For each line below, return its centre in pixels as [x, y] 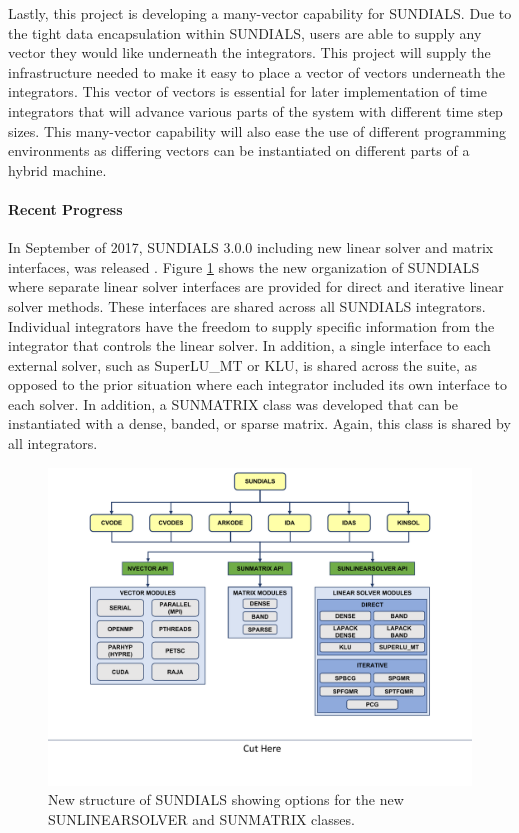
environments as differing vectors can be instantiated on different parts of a [239, 150]
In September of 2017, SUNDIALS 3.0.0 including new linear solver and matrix [251, 247]
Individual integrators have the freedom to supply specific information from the [251, 325]
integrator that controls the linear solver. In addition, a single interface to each [249, 345]
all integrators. [53, 443]
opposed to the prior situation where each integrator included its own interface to [258, 384]
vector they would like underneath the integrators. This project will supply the [249, 52]
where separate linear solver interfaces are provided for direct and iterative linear [256, 286]
